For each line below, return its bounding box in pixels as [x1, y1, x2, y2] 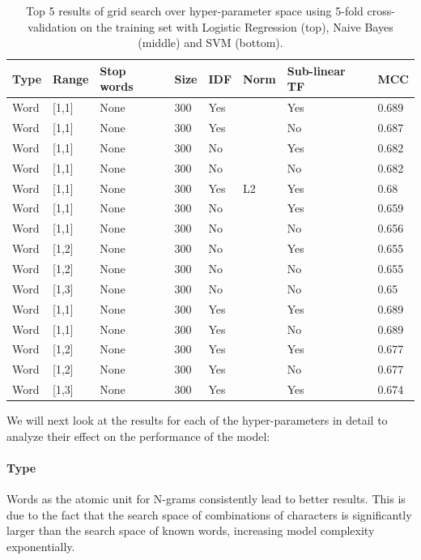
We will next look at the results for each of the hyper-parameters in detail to [6, 412, 388, 429]
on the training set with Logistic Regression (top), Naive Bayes [80, 18, 393, 35]
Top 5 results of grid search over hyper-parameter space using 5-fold [26, 2, 364, 19]
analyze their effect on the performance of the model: [6, 427, 270, 444]
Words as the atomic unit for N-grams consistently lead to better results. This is [6, 490, 406, 507]
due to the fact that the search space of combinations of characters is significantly [6, 506, 412, 523]
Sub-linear [287, 62, 346, 79]
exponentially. [6, 537, 75, 554]
